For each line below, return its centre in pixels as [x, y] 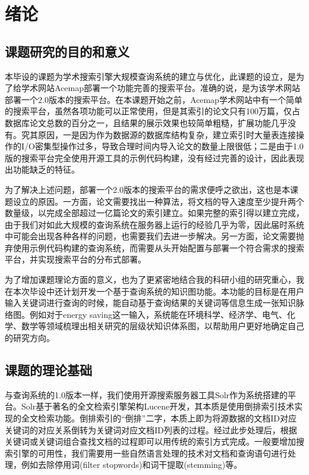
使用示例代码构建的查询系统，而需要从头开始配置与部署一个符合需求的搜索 [158, 247]
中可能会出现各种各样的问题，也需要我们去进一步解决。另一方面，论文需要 [150, 236]
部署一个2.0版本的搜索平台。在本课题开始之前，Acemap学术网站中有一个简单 [154, 99]
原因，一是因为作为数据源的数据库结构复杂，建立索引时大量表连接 [167, 134]
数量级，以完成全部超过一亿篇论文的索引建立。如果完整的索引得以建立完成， [154, 213]
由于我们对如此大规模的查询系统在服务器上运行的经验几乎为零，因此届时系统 [154, 224]
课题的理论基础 [48, 370]
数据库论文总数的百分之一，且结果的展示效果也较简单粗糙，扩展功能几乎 [146, 122]
